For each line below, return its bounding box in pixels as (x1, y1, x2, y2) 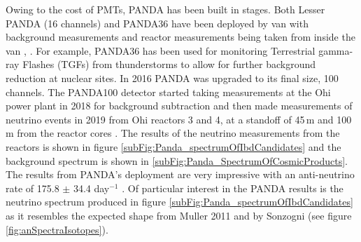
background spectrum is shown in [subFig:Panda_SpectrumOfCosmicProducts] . (6, 153, 348, 168)
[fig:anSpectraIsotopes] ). (6, 222, 108, 236)
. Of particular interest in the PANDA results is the (122, 180, 344, 195)
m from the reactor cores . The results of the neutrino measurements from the (6, 126, 340, 140)
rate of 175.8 (6, 180, 59, 195)
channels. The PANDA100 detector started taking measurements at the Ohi (6, 84, 331, 99)
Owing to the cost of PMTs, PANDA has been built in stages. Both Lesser (6, 2, 325, 16)
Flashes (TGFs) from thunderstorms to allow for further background (22, 57, 316, 72)
